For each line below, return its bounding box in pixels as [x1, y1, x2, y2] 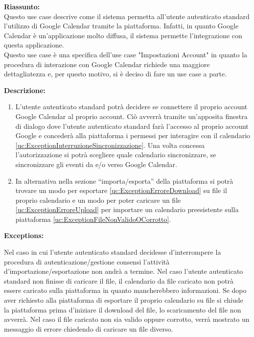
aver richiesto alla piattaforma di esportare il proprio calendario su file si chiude [4, 295, 243, 305]
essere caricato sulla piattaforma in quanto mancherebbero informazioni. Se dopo [4, 285, 247, 295]
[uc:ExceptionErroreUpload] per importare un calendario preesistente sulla [15, 204, 239, 215]
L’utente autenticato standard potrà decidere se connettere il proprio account [15, 101, 248, 112]
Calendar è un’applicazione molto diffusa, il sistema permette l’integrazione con [4, 30, 242, 40]
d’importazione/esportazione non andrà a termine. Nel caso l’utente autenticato [4, 266, 243, 276]
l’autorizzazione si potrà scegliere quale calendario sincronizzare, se [15, 149, 216, 160]
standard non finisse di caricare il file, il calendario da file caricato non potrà [4, 275, 234, 286]
